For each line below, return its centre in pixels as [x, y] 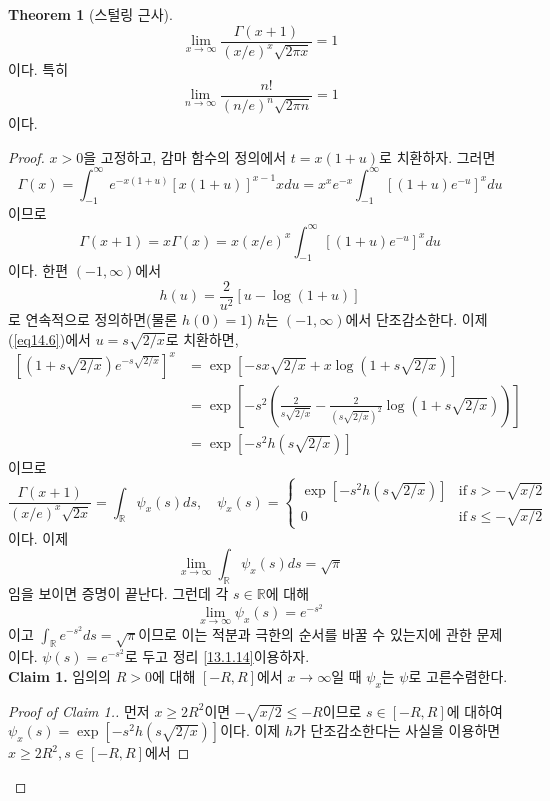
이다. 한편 [38, 270]
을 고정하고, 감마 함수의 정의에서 [185, 156]
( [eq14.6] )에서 [49, 338]
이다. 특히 [38, 69]
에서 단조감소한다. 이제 [416, 319]
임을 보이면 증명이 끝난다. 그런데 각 [118, 593]
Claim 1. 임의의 [59, 675]
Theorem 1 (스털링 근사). [90, 14]
